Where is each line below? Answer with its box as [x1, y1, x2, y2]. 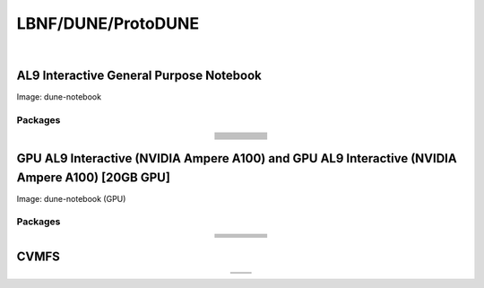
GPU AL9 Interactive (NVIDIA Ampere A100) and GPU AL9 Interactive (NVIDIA [16, 151, 457, 166]
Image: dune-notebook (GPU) [16, 193, 126, 204]
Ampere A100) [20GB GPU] [16, 170, 170, 185]
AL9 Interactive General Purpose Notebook [16, 68, 262, 83]
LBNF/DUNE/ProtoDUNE [16, 13, 200, 33]
